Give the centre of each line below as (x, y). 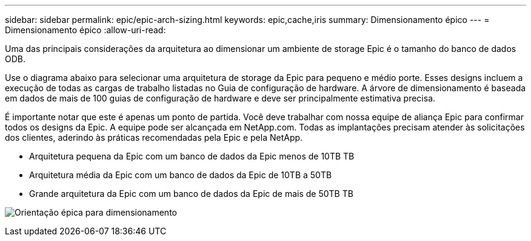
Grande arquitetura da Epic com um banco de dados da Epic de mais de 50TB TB (191, 194)
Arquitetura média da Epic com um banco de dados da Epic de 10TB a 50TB (181, 175)
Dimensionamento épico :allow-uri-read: (85, 30)
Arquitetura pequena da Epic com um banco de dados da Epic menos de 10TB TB (192, 156)
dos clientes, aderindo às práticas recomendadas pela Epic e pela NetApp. (154, 137)
